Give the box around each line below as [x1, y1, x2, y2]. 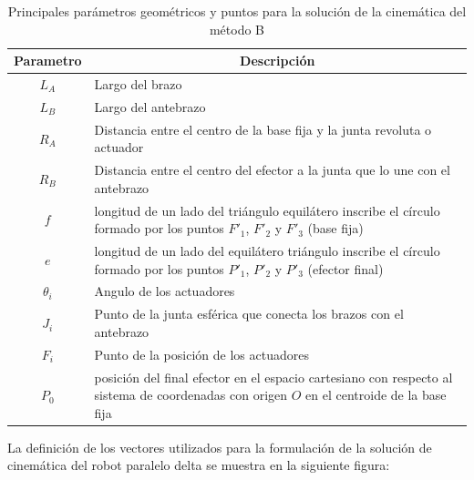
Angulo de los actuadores [94, 281, 235, 301]
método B [209, 19, 265, 38]
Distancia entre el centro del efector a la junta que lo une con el [94, 160, 450, 179]
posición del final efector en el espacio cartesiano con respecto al [94, 367, 453, 386]
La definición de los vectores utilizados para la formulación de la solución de [7, 437, 432, 456]
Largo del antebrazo [94, 97, 206, 116]
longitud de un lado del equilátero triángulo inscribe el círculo [94, 241, 440, 260]
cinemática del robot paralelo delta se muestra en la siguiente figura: [7, 455, 390, 475]
